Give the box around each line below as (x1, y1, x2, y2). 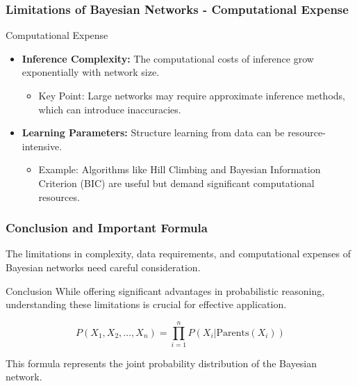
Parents (216, 328, 249, 338)
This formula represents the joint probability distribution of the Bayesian (6, 355, 317, 370)
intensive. (22, 138, 63, 153)
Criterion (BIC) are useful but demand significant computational (38, 175, 315, 190)
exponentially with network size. (22, 65, 160, 79)
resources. (38, 189, 80, 204)
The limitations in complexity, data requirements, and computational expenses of (6, 246, 351, 261)
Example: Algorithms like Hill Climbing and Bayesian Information (38, 162, 321, 177)
